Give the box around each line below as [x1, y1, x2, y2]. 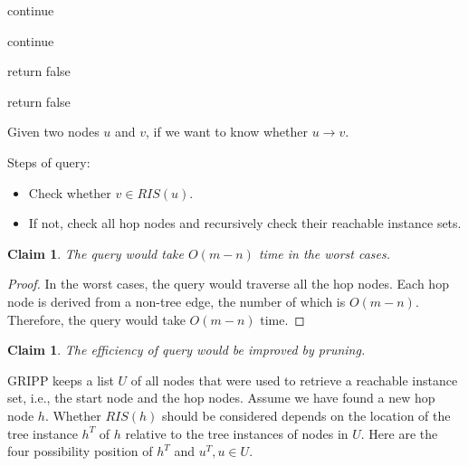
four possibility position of [7, 442, 153, 461]
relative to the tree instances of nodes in [125, 423, 349, 442]
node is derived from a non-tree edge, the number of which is [7, 291, 346, 310]
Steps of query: [7, 152, 91, 171]
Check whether [28, 183, 111, 202]
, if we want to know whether [146, 122, 308, 141]
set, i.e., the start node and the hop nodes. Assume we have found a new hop [7, 388, 435, 407]
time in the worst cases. [258, 243, 391, 262]
